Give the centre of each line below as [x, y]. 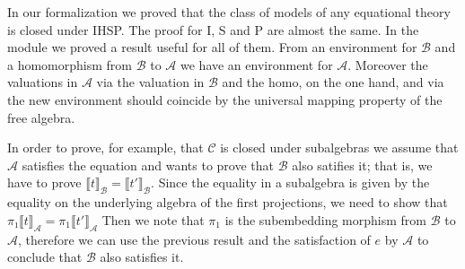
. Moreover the [388, 64]
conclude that [45, 257]
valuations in [43, 82]
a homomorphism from [70, 64]
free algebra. [41, 117]
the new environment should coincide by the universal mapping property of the [225, 99]
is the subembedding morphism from [325, 219]
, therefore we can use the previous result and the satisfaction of [194, 239]
